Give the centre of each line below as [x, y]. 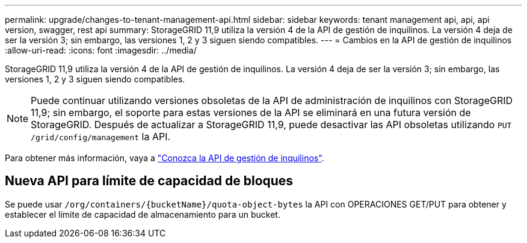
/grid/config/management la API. [101, 137]
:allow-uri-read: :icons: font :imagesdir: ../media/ [101, 50]
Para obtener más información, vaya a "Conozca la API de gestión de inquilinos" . [165, 158]
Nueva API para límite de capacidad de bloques [149, 181]
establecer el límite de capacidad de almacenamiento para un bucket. [143, 214]
